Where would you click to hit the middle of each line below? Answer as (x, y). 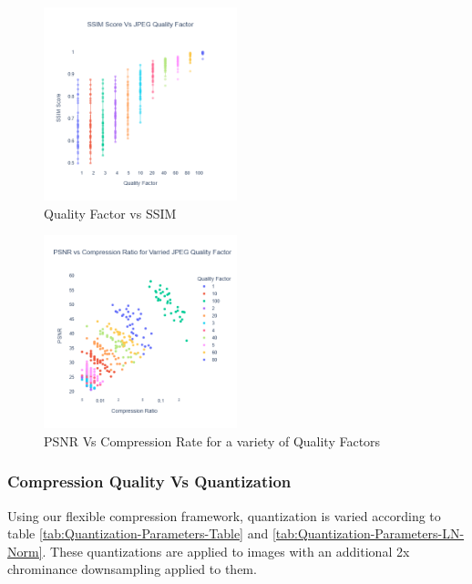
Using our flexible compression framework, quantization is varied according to (224, 515)
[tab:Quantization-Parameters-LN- (368, 533)
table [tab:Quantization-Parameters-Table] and (138, 533)
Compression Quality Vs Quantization (149, 482)
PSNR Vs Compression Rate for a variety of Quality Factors (212, 441)
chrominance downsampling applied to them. (132, 569)
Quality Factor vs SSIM (110, 213)
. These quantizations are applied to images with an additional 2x (226, 551)
